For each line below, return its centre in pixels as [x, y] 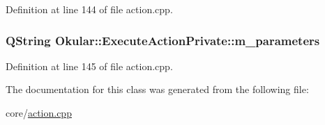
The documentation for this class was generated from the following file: [157, 89]
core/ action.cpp [39, 112]
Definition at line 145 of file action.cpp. [89, 66]
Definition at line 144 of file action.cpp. [89, 9]
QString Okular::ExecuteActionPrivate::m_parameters [163, 40]
